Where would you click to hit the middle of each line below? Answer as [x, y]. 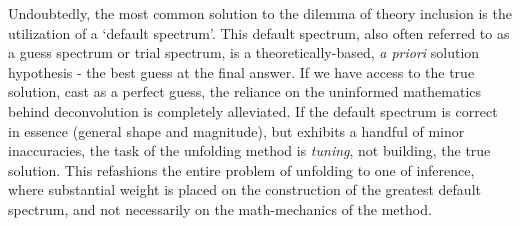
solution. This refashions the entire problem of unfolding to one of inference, [241, 169]
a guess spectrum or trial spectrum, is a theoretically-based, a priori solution [244, 52]
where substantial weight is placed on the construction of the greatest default [244, 189]
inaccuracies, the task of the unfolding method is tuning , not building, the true [249, 150]
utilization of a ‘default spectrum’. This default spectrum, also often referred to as [259, 32]
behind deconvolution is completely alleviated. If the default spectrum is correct [253, 110]
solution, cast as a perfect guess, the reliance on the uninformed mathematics [245, 91]
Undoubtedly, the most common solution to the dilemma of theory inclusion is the [260, 13]
